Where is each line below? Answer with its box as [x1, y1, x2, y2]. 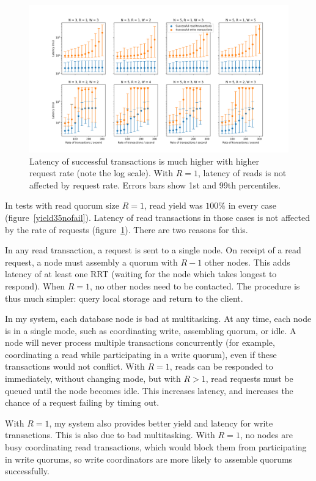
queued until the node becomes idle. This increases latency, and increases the [5, 384, 293, 397]
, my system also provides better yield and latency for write [49, 416, 273, 429]
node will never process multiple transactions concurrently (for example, [5, 336, 275, 349]
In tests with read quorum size [5, 199, 119, 212]
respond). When [5, 279, 65, 292]
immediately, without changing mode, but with [5, 372, 181, 385]
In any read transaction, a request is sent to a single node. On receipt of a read [5, 244, 301, 256]
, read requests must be [205, 372, 293, 385]
